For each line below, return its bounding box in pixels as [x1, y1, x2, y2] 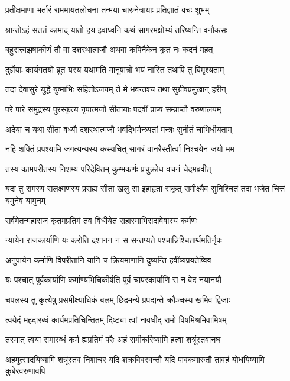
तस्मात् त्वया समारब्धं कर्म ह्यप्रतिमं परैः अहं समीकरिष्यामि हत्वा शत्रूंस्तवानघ [5, 333, 221, 346]
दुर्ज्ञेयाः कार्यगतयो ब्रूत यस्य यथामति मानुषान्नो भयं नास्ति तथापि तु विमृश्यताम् [5, 63, 224, 75]
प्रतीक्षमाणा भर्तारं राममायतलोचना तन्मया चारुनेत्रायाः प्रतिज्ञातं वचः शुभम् [5, 4, 210, 15]
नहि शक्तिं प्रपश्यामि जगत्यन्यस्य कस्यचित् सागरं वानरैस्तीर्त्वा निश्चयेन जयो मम [5, 143, 234, 155]
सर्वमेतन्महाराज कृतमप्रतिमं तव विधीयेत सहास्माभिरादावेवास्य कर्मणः [5, 214, 198, 226]
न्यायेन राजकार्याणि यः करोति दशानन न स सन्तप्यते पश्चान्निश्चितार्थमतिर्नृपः [5, 234, 222, 246]
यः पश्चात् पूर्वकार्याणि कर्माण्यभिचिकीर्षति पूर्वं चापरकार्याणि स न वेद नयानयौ [5, 273, 221, 286]
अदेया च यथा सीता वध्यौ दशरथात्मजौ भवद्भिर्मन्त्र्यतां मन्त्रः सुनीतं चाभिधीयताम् [5, 122, 232, 135]
